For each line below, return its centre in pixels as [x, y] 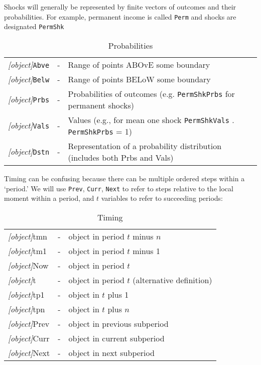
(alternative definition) [172, 280]
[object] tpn [27, 309]
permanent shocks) [101, 105]
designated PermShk [34, 26]
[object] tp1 [26, 294]
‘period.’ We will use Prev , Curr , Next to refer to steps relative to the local [119, 188]
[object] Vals [29, 126]
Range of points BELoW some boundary [139, 79]
